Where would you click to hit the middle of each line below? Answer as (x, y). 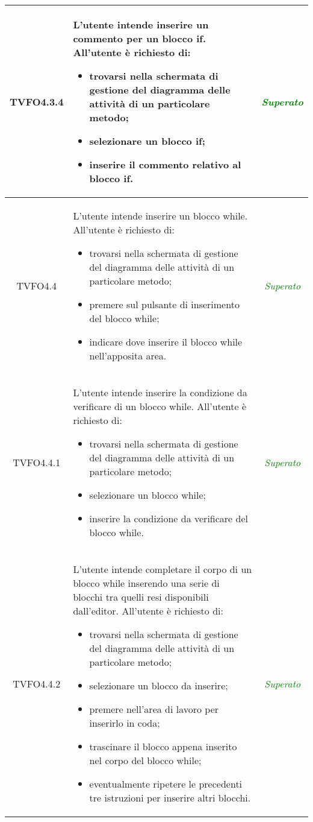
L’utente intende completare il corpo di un (163, 569)
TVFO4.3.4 (37, 101)
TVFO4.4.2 (37, 683)
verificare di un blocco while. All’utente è (160, 406)
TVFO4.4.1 (37, 462)
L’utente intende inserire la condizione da (160, 392)
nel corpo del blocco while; (145, 760)
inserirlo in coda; (125, 723)
